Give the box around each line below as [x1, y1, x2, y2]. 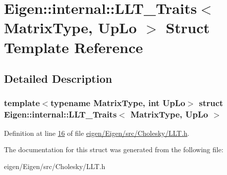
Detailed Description [4, 71, 113, 86]
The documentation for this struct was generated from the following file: [4, 144, 224, 155]
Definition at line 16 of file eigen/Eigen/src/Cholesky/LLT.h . [4, 127, 189, 138]
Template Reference [4, 37, 143, 57]
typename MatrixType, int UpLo [50, 97, 185, 109]
